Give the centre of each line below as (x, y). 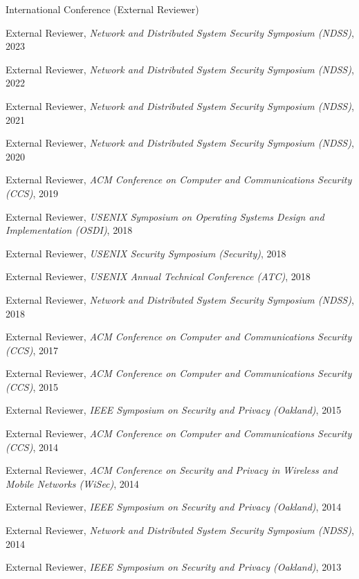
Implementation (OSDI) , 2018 (69, 230)
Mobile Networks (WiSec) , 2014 (72, 483)
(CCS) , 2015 (32, 386)
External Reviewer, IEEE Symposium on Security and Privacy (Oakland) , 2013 (174, 567)
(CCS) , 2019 (32, 193)
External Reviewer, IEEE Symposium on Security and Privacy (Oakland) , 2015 (174, 410)
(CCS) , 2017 (32, 350)
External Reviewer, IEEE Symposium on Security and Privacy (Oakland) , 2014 (174, 507)
